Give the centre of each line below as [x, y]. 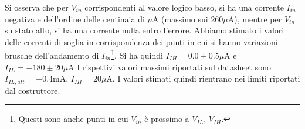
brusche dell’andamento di [52, 55]
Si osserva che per [37, 7]
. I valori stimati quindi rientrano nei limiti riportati [206, 78]
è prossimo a [167, 119]
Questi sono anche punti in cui [73, 119]
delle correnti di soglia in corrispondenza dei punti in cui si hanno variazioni [141, 41]
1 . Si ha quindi [137, 55]
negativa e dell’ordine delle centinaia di [75, 18]
